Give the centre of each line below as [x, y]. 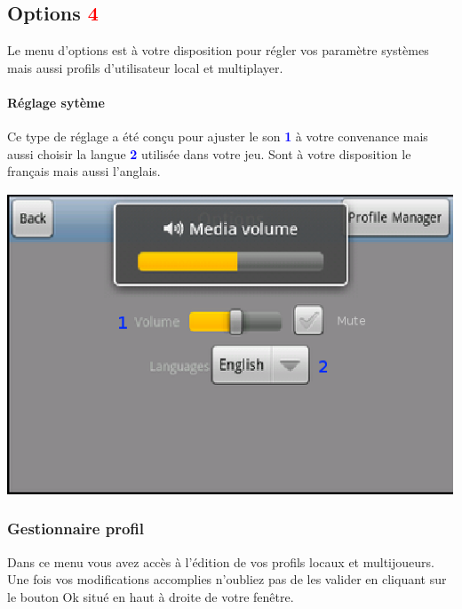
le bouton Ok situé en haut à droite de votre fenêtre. [151, 596]
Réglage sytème [56, 102]
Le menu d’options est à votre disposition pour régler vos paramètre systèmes [218, 50]
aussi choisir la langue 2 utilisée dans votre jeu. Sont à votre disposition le [209, 153]
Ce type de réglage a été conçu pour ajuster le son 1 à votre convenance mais [218, 136]
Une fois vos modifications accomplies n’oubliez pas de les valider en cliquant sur [227, 579]
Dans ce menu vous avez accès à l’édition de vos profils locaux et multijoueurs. [221, 561]
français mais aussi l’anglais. [84, 171]
